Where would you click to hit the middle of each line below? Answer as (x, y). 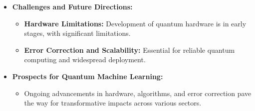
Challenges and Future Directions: (72, 6)
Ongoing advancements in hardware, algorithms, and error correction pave (138, 93)
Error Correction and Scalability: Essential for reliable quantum (129, 50)
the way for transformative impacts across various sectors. (113, 103)
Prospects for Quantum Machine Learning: (88, 76)
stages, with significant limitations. (77, 33)
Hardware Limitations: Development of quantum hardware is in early (135, 23)
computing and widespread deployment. (85, 59)
